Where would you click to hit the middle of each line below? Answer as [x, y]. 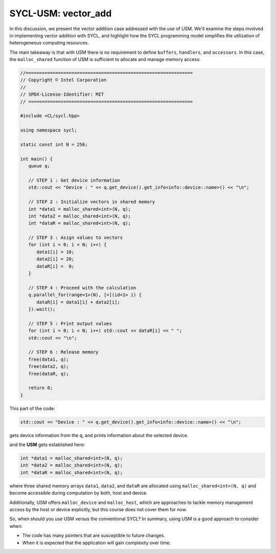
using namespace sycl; [49, 130]
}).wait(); [42, 309]
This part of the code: [32, 408]
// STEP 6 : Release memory [64, 352]
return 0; [41, 388]
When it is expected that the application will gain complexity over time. [97, 543]
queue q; [39, 166]
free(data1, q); [49, 359]
